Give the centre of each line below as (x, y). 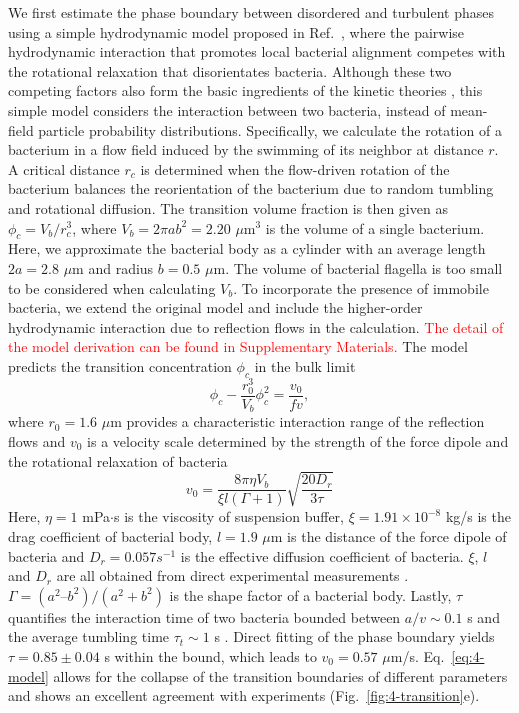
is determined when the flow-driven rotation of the (295, 168)
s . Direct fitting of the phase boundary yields (354, 636)
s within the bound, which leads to (210, 655)
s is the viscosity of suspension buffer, (228, 516)
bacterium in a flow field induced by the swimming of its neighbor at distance (246, 149)
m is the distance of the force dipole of (388, 536)
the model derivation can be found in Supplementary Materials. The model (238, 346)
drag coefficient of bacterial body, (110, 536)
